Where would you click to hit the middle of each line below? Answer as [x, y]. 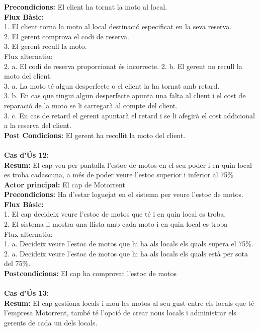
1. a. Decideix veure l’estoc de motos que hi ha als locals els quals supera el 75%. [129, 244]
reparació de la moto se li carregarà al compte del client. [91, 105]
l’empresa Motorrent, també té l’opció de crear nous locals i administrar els [120, 313]
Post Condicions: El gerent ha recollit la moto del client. [95, 135]
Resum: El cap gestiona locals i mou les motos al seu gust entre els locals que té [129, 303]
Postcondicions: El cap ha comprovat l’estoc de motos [91, 273]
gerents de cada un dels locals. [51, 322]
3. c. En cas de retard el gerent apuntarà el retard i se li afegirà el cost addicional [129, 115]
